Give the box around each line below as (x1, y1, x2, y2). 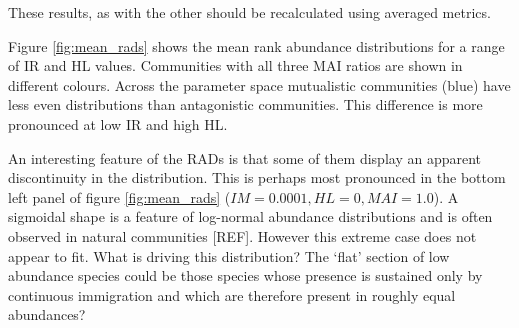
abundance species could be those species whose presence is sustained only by (8, 265, 483, 286)
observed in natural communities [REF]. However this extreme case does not (8, 225, 477, 246)
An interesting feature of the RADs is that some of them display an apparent (8, 147, 481, 168)
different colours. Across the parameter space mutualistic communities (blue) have (8, 74, 511, 95)
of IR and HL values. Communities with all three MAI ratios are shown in (8, 55, 463, 76)
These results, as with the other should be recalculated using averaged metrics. (8, 2, 491, 22)
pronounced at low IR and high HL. (8, 113, 228, 134)
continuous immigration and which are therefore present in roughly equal (8, 284, 456, 305)
